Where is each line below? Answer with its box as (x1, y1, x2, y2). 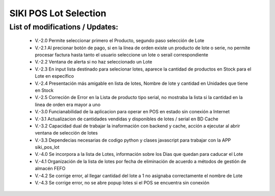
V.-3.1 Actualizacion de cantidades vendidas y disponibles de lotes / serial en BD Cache (35, 116, 218, 122)
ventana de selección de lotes (35, 130, 98, 136)
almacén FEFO (35, 166, 66, 172)
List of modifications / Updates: (9, 22, 119, 31)
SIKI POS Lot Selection (9, 8, 106, 19)
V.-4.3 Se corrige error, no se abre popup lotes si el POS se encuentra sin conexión (35, 180, 210, 186)
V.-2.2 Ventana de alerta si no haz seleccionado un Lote (35, 59, 152, 65)
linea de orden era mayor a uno (35, 102, 101, 108)
